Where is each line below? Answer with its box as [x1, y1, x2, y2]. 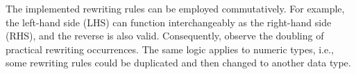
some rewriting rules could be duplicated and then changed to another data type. [6, 55, 351, 70]
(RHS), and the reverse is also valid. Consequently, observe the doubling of [6, 28, 324, 43]
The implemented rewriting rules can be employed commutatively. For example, [6, 1, 345, 15]
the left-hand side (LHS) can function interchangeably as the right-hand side [6, 15, 332, 29]
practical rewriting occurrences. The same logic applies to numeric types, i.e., [6, 41, 334, 56]
